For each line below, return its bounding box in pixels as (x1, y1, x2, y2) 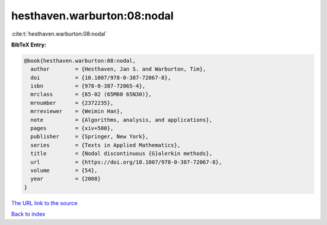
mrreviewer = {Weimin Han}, (30, 108, 124, 115)
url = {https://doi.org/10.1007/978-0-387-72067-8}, (30, 159, 222, 165)
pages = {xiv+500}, (30, 125, 114, 132)
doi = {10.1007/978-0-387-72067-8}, (30, 74, 171, 81)
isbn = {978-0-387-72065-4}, (30, 83, 145, 90)
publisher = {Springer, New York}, (30, 133, 149, 140)
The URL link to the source (11, 199, 78, 206)
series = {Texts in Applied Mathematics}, (30, 142, 181, 148)
